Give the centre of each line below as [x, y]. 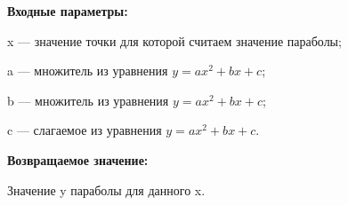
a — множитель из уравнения [88, 71]
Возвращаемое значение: [78, 159]
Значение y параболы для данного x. [106, 189]
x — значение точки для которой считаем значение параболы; [174, 40]
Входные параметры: [68, 11]
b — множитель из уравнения [88, 100]
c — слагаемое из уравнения [85, 130]
